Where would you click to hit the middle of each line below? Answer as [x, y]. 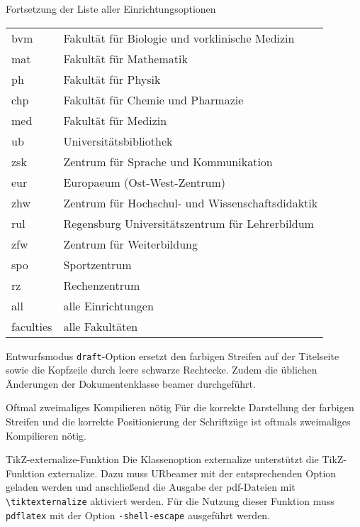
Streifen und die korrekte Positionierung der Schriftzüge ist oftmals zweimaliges [178, 422]
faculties [32, 326]
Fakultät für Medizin [115, 120]
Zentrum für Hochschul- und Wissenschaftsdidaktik [191, 202]
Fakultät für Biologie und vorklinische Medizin [179, 38]
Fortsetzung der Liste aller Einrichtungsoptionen [111, 9]
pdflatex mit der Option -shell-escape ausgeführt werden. [138, 515]
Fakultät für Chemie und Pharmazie [153, 99]
